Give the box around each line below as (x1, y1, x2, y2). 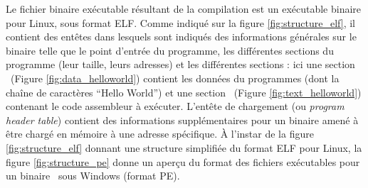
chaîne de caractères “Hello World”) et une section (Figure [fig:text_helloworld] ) (6, 84, 362, 99)
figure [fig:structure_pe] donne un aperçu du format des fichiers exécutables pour (6, 154, 360, 169)
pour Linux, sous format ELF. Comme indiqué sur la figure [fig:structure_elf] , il (6, 15, 356, 30)
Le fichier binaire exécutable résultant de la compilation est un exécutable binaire (6, 1, 362, 16)
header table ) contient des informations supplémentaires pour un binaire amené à (6, 112, 359, 127)
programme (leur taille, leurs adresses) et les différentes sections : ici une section (6, 57, 355, 72)
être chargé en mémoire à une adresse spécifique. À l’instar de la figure (6, 126, 314, 141)
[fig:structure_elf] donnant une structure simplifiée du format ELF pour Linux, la (6, 140, 362, 155)
